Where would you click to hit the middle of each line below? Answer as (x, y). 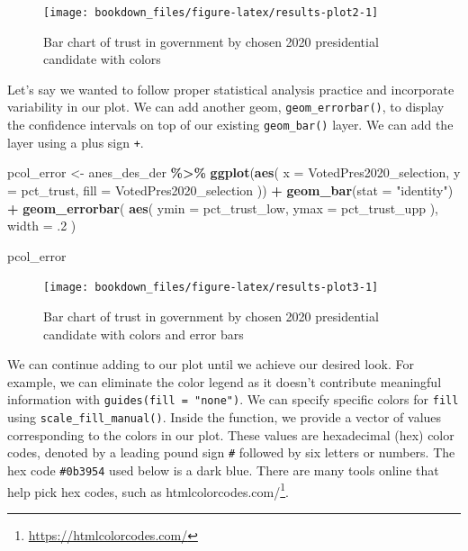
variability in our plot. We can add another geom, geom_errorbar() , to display (226, 107)
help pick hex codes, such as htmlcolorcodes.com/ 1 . (148, 490)
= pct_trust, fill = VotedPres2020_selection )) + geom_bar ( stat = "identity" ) (230, 190)
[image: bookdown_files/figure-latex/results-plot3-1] (211, 288)
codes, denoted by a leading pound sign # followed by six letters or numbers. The (231, 452)
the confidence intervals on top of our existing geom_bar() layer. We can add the (230, 125)
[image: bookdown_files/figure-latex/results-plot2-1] (211, 13)
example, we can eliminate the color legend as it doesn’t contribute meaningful (225, 381)
